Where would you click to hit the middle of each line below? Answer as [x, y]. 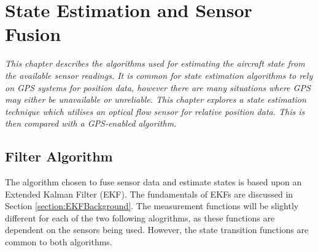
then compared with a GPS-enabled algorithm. [91, 123]
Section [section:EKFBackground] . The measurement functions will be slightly [152, 206]
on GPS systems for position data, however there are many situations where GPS [158, 87]
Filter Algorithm [59, 156]
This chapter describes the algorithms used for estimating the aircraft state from [155, 63]
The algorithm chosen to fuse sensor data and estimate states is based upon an [153, 182]
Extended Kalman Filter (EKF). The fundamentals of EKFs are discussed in [149, 194]
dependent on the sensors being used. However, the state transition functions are [157, 230]
